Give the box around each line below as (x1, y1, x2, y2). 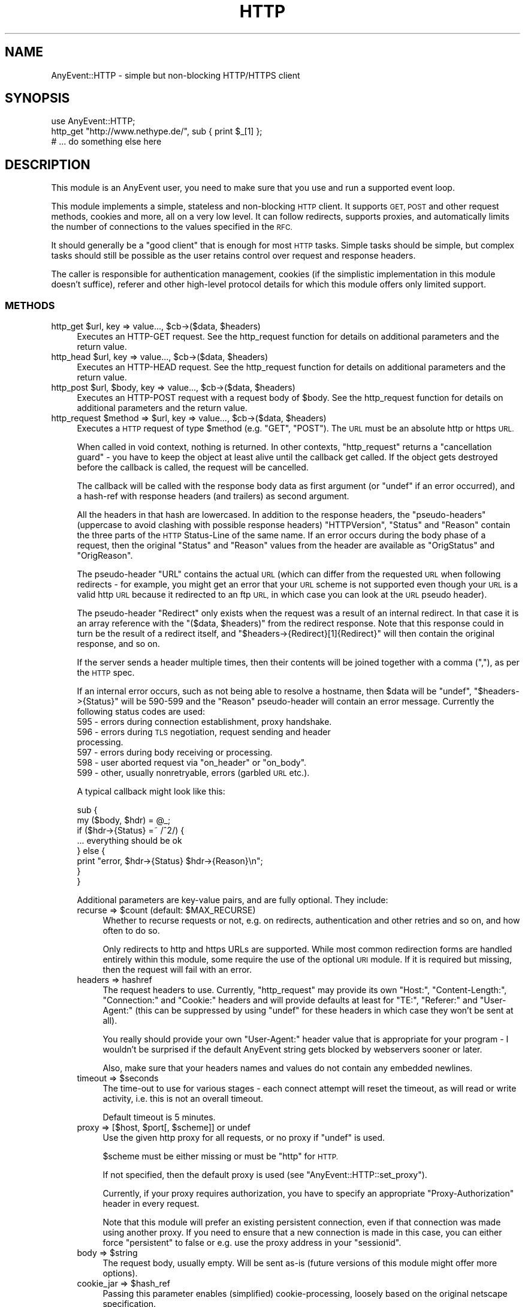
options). (102, 1268, 138, 1279)
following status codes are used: (77, 706, 206, 717)
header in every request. (102, 1198, 200, 1209)
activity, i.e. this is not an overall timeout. (102, 1093, 264, 1104)
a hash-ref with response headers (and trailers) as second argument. (77, 491, 349, 502)
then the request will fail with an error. (102, 964, 252, 975)
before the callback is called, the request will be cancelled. (77, 462, 309, 473)
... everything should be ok (77, 835, 182, 846)
